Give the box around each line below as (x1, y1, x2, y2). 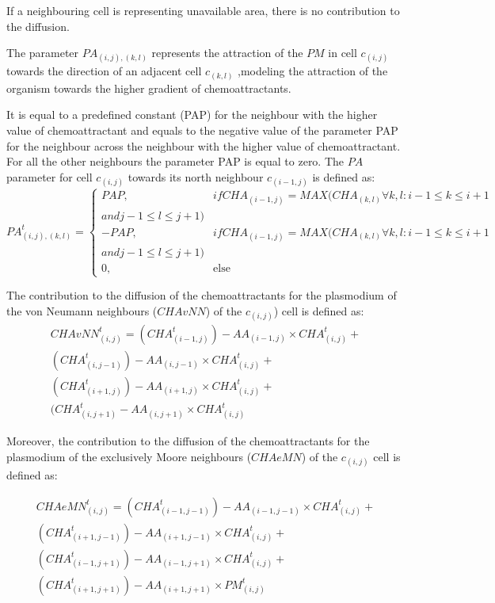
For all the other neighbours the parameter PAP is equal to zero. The (6, 153, 345, 170)
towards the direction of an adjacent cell (6, 63, 202, 79)
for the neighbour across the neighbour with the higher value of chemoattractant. (6, 137, 401, 154)
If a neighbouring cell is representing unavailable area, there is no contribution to (6, 2, 400, 18)
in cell (328, 44, 357, 61)
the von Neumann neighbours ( (6, 302, 158, 319)
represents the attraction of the (151, 44, 303, 61)
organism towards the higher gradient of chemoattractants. (6, 79, 291, 96)
